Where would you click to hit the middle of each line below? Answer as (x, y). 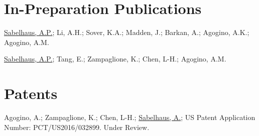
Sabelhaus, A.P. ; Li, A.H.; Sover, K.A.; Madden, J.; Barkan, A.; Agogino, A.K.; (127, 32)
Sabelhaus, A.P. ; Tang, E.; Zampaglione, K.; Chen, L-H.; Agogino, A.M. (115, 59)
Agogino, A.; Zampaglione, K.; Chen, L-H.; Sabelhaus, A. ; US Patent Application (130, 117)
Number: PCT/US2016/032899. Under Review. (77, 127)
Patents (31, 93)
